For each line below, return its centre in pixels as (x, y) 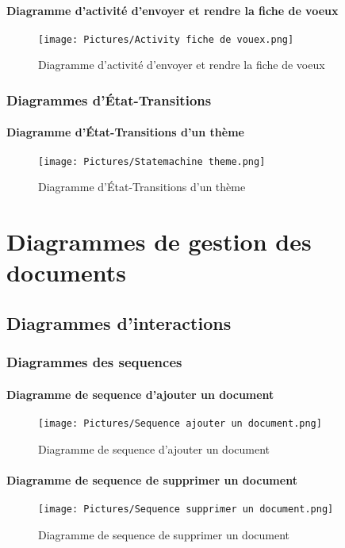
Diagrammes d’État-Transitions (109, 100)
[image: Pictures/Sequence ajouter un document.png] (180, 423)
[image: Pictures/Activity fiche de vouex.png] (166, 39)
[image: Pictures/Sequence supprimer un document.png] (186, 509)
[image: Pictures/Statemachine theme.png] (152, 161)
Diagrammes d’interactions (119, 322)
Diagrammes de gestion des (159, 241)
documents (66, 272)
